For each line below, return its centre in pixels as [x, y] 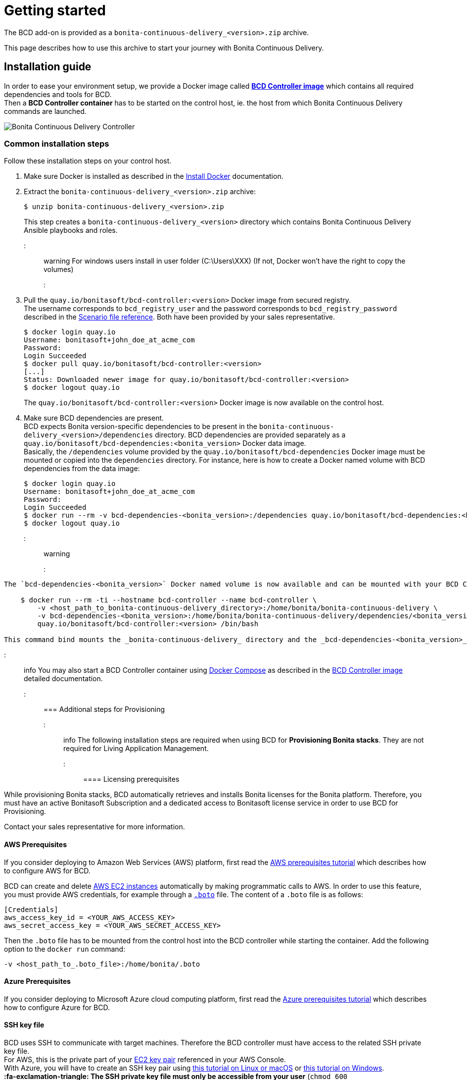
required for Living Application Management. [136, 749]
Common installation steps [57, 143]
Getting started [55, 10]
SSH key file [24, 1025]
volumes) [59, 270]
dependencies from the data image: [82, 469]
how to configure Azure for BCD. [57, 1007]
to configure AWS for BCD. [47, 870]
